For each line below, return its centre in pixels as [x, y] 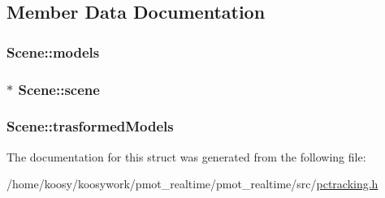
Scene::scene [59, 89]
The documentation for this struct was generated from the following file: [186, 156]
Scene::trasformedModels [90, 126]
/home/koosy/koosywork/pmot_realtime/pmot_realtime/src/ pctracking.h [192, 184]
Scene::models [53, 52]
